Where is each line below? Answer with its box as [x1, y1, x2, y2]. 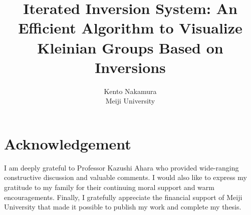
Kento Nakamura [104, 85, 157, 96]
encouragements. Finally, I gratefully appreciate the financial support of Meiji [4, 191, 242, 202]
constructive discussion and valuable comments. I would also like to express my [4, 172, 247, 182]
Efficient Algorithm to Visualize [18, 17, 242, 38]
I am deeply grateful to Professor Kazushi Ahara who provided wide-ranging [4, 162, 239, 172]
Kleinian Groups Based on [37, 37, 223, 57]
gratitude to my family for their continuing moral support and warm [4, 182, 214, 192]
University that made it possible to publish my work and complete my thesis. [4, 201, 241, 212]
